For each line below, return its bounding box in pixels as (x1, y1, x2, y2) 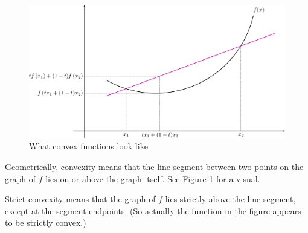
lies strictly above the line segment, (165, 192, 296, 205)
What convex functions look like (29, 140, 148, 153)
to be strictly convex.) (5, 216, 86, 229)
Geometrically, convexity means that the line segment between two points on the (5, 160, 304, 173)
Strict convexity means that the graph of (5, 192, 156, 205)
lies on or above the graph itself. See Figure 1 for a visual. (45, 172, 260, 185)
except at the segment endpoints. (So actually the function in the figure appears (5, 204, 301, 217)
